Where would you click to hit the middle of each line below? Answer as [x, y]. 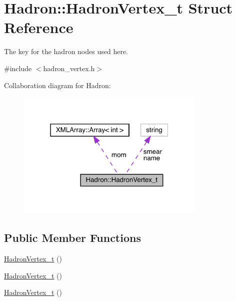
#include [18, 68]
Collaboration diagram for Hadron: [57, 85]
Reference [39, 27]
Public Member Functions [72, 238]
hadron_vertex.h [69, 68]
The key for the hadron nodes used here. [66, 51]
